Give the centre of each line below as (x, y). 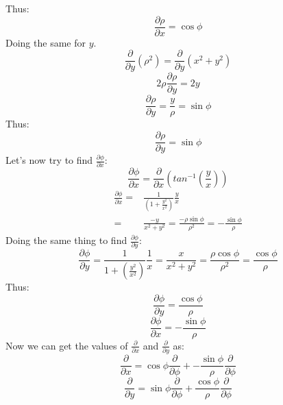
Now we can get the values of (67, 345)
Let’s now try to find (49, 160)
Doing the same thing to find (66, 240)
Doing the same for (46, 42)
